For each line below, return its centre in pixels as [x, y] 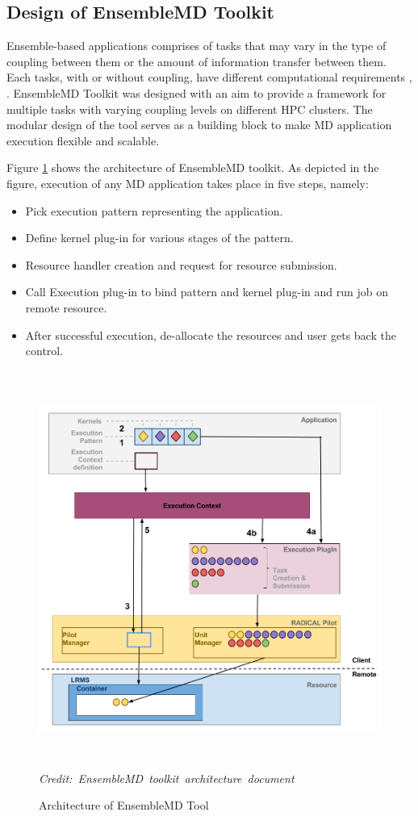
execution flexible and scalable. [83, 140]
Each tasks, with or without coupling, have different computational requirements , [209, 77]
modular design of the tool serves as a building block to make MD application [199, 125]
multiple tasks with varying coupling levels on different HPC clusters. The [190, 109]
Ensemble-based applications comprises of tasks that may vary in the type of [196, 46]
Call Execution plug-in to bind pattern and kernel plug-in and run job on [207, 292]
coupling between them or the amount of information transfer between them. [196, 61]
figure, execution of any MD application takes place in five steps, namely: [188, 183]
